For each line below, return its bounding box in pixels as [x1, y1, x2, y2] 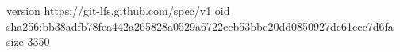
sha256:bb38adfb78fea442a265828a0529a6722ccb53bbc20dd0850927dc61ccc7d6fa [6, 17, 394, 34]
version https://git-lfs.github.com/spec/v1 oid [6, 2, 230, 18]
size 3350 [6, 33, 50, 50]
